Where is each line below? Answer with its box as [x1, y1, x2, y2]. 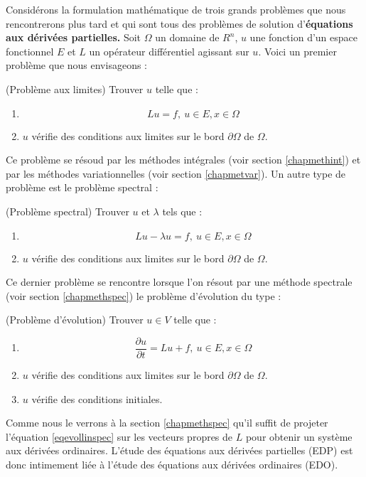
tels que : [162, 203, 203, 218]
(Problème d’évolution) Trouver [6, 312, 144, 327]
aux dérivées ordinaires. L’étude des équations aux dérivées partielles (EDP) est [6, 443, 353, 458]
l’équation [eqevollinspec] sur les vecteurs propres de [6, 429, 233, 444]
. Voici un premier [258, 43, 337, 58]
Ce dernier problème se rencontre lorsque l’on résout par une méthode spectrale [6, 274, 352, 289]
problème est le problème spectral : [6, 180, 158, 195]
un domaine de [155, 30, 220, 45]
